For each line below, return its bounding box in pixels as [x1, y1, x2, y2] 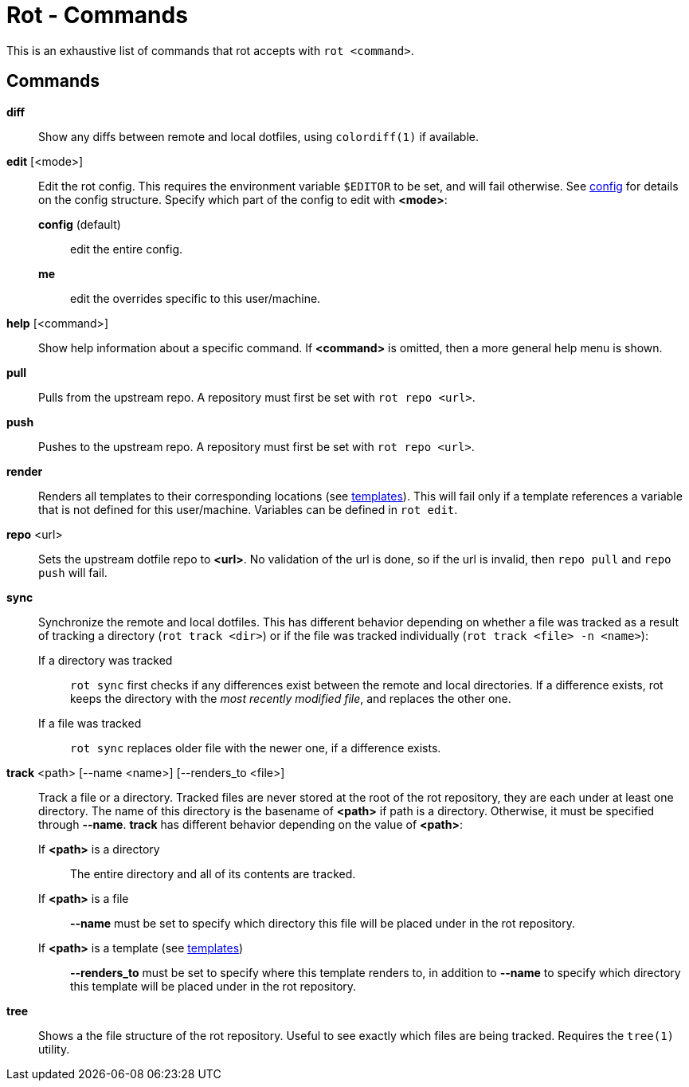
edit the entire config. [70, 241, 182, 256]
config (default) [38, 217, 121, 231]
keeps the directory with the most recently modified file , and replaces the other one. [70, 691, 511, 705]
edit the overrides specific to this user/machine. [70, 291, 321, 305]
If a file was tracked [38, 716, 142, 730]
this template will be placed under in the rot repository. [70, 979, 357, 993]
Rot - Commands [6, 2, 188, 29]
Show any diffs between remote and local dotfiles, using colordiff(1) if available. [38, 129, 480, 143]
